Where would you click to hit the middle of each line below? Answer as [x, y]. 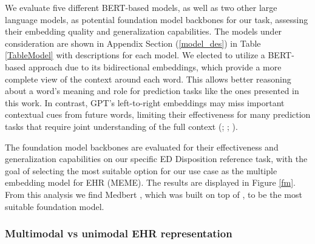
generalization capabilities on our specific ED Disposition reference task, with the [156, 159]
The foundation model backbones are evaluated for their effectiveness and [142, 147]
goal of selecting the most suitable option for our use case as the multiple [141, 170]
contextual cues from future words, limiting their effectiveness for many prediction [158, 114]
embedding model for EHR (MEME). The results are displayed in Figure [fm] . [150, 182]
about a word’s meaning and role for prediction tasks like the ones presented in [152, 91]
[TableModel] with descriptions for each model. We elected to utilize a [135, 55]
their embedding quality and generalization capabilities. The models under [144, 31]
